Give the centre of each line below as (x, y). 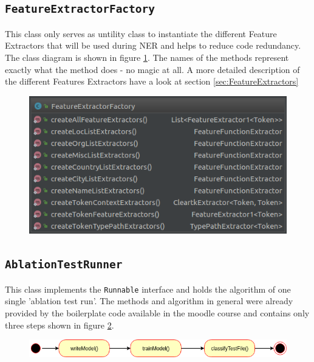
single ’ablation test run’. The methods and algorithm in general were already (149, 301)
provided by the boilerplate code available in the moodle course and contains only (157, 312)
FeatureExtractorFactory (80, 9)
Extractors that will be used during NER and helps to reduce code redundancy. (153, 45)
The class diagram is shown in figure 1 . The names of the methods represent (147, 57)
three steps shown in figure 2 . (60, 325)
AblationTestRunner (64, 265)
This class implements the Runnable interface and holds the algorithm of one (148, 289)
